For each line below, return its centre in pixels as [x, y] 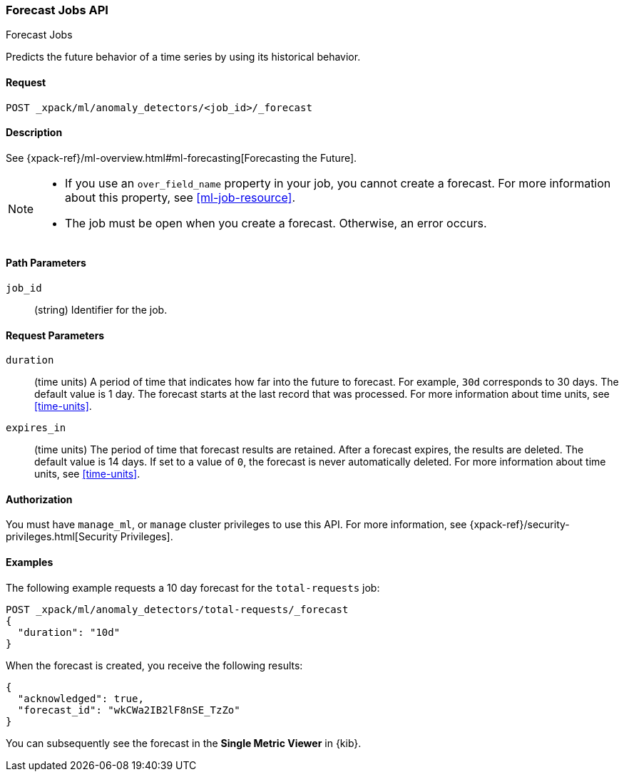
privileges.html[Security [62, 537]
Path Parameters [46, 263]
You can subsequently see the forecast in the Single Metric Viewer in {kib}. [184, 743]
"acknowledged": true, [81, 698]
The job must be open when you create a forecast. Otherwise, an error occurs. [276, 223]
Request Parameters [55, 335]
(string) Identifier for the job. [101, 310]
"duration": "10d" [69, 632]
